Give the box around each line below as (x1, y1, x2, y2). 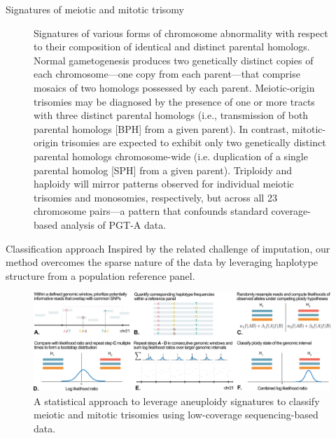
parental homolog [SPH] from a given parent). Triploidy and (34, 162, 293, 177)
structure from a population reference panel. (6, 268, 195, 283)
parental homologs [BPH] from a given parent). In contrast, (34, 121, 289, 136)
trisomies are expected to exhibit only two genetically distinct (61, 135, 326, 150)
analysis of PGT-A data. (60, 217, 167, 232)
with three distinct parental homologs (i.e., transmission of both (34, 108, 309, 122)
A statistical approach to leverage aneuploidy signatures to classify (34, 393, 320, 408)
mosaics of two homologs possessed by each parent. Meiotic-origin (34, 80, 315, 94)
